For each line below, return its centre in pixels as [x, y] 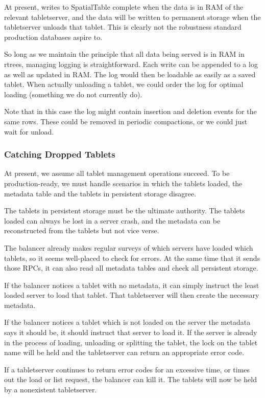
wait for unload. [29, 131]
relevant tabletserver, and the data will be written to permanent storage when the [132, 17]
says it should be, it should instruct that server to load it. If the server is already [131, 332]
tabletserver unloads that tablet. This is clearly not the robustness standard [123, 27]
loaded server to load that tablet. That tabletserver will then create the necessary [132, 295]
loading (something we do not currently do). [73, 94]
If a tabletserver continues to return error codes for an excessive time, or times [127, 369]
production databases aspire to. [53, 37]
